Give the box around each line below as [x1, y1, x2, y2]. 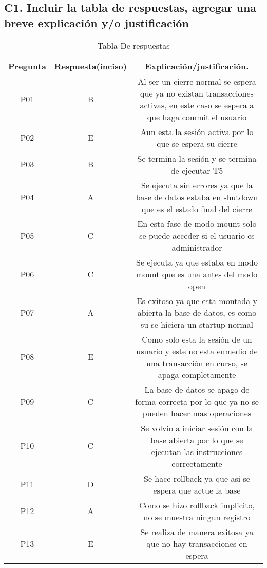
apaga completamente [158, 368, 236, 381]
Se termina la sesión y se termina [137, 152, 257, 164]
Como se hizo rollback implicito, [139, 499, 255, 511]
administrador [171, 241, 222, 253]
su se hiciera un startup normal [140, 318, 254, 330]
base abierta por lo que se [150, 433, 243, 446]
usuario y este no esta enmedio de [136, 345, 258, 357]
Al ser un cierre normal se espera [138, 75, 256, 87]
